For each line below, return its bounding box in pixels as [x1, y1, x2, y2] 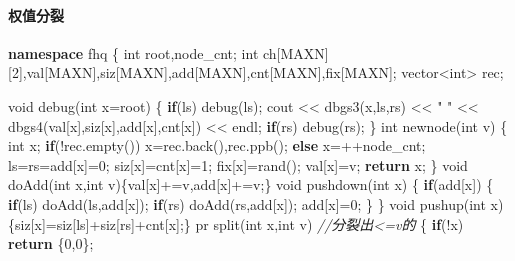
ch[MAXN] [262, 42, 329, 63]
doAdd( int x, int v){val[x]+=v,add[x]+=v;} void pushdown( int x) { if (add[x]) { [8, 174, 494, 195]
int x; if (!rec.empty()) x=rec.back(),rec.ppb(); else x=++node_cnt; [8, 135, 426, 156]
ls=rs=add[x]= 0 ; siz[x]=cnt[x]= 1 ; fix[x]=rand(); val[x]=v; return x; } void [8, 154, 468, 175]
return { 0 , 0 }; [8, 233, 94, 254]
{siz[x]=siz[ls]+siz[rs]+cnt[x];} [8, 213, 191, 234]
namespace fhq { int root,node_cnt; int [8, 42, 259, 63]
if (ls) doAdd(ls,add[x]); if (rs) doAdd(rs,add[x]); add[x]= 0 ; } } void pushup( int [8, 193, 486, 214]
